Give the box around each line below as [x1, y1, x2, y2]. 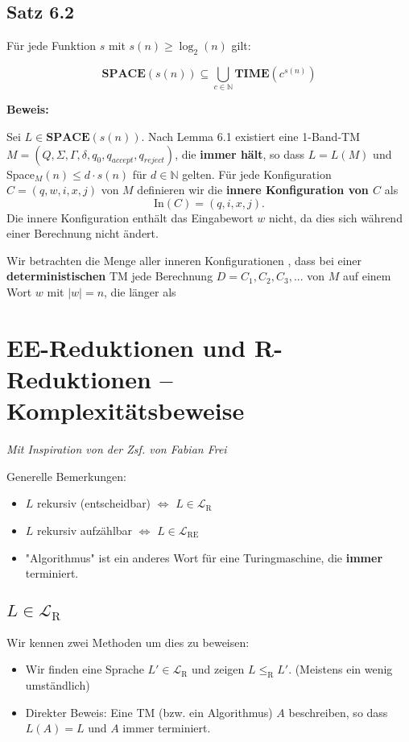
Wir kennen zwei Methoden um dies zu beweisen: [6, 633, 250, 650]
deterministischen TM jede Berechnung [6, 267, 213, 284]
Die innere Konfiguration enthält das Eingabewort [6, 209, 254, 226]
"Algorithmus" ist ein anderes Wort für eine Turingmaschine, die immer [25, 549, 383, 566]
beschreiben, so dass [288, 703, 388, 720]
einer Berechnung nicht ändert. [6, 225, 159, 242]
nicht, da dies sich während [269, 209, 403, 226]
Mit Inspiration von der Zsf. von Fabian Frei [6, 441, 227, 458]
